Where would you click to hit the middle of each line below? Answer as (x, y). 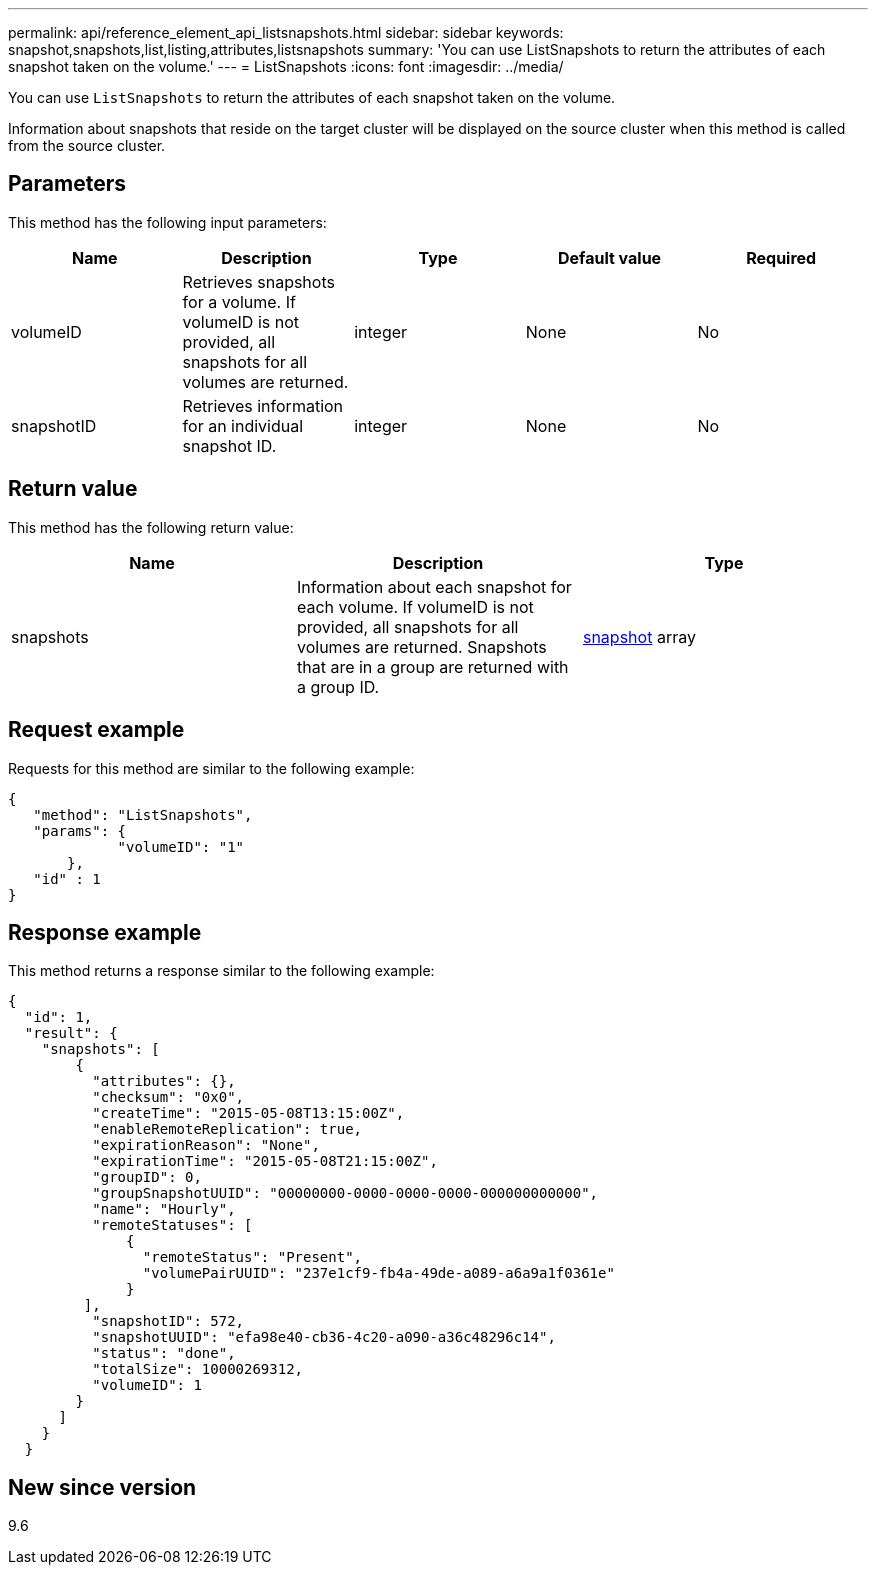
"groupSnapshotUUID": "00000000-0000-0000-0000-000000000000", (345, 1193)
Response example (105, 932)
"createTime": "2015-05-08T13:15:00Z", (248, 1113)
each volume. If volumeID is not (415, 606)
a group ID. (338, 686)
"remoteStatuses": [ (172, 1225)
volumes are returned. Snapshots (421, 646)
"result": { (71, 1033)
